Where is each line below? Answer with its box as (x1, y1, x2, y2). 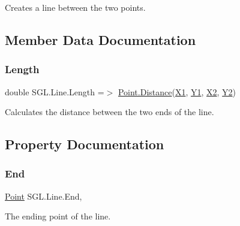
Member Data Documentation (5, 30, 196, 49)
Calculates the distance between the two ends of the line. (5, 106, 214, 118)
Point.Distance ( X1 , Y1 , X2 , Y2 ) (118, 85, 236, 98)
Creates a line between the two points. (5, 1, 146, 13)
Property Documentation (5, 135, 164, 153)
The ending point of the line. (5, 210, 111, 222)
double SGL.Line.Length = (5, 85, 104, 98)
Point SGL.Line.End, (5, 189, 82, 202)
